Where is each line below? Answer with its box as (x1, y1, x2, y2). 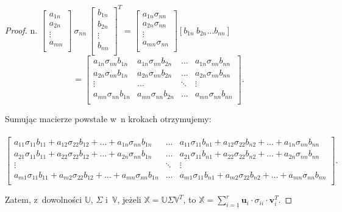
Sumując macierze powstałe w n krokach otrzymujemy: (5, 112, 212, 125)
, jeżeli (117, 193, 141, 206)
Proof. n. (5, 23, 38, 36)
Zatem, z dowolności (5, 193, 82, 206)
